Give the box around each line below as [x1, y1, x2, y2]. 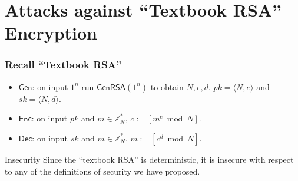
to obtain [150, 80, 184, 93]
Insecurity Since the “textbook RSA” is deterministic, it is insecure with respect [5, 153, 294, 165]
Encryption [5, 21, 97, 45]
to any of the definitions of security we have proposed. [5, 164, 200, 177]
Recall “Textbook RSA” [5, 57, 122, 72]
